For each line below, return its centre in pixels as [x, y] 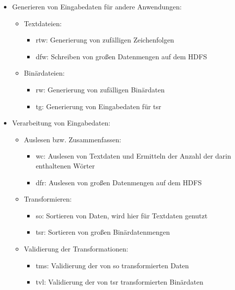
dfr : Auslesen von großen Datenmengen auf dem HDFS [119, 182]
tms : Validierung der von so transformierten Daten [112, 265]
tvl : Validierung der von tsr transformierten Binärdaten [119, 282]
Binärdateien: [44, 73]
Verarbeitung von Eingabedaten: [61, 123]
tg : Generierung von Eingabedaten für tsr [98, 106]
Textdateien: [43, 23]
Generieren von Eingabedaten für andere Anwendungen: [97, 6]
